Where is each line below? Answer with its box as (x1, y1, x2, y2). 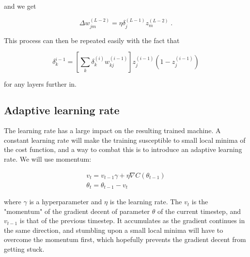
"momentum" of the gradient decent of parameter (4, 206, 150, 216)
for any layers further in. (4, 79, 77, 89)
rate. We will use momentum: (4, 154, 92, 164)
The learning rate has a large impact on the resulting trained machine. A (4, 125, 221, 136)
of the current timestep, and (157, 206, 241, 216)
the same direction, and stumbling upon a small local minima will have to (4, 225, 223, 235)
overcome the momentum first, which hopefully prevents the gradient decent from (4, 234, 246, 244)
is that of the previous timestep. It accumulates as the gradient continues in (19, 215, 245, 226)
